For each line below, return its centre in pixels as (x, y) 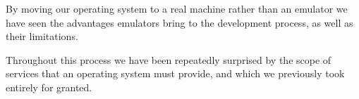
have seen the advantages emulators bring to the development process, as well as (179, 22)
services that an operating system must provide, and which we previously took (175, 73)
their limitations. (42, 36)
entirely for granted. (49, 87)
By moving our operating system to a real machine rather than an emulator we (177, 8)
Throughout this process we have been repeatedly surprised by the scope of (169, 59)
